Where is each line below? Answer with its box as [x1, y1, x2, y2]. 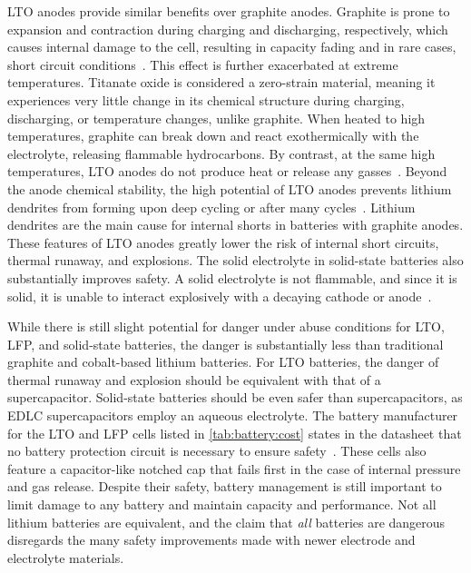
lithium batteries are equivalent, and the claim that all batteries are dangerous [7, 512, 446, 531]
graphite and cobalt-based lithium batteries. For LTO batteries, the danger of [7, 352, 439, 371]
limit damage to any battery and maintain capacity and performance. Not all [7, 495, 437, 514]
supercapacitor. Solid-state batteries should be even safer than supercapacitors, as [7, 388, 463, 407]
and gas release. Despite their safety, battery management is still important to [7, 477, 442, 496]
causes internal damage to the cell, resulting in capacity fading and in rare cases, [7, 37, 456, 56]
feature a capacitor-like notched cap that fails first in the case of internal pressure [7, 459, 461, 478]
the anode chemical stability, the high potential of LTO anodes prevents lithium [7, 179, 452, 198]
